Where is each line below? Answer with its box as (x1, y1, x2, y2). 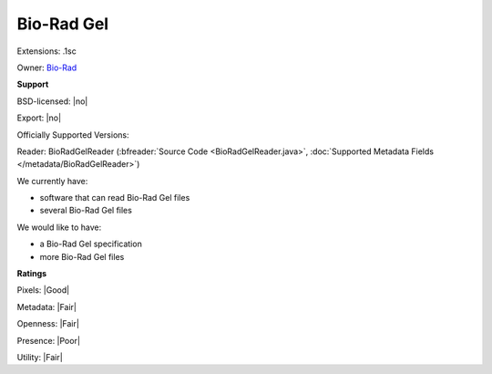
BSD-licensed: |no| (16, 96, 88, 107)
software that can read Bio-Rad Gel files (39, 192, 190, 203)
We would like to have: (16, 222, 102, 233)
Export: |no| (16, 112, 62, 123)
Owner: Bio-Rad (16, 62, 77, 73)
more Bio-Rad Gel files (39, 251, 125, 262)
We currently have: (16, 175, 88, 186)
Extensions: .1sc (16, 46, 77, 57)
